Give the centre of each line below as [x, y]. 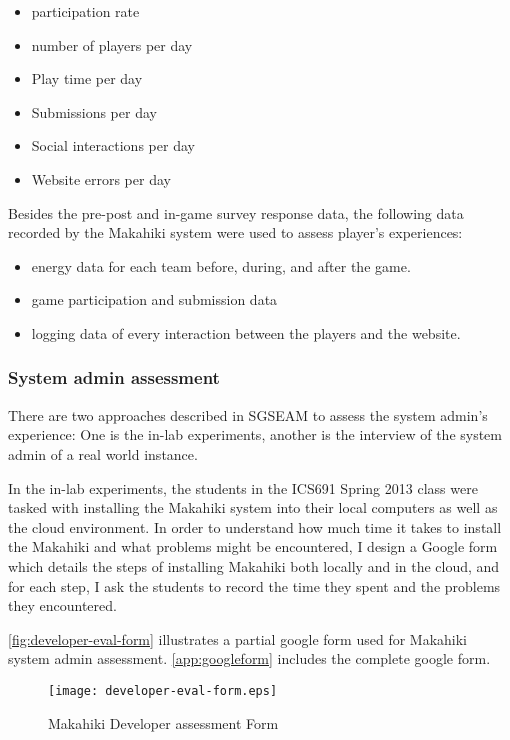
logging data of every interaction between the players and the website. [246, 332]
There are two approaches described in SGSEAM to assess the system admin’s [248, 414]
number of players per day [112, 44]
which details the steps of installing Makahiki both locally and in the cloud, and [254, 565]
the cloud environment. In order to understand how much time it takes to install [255, 526]
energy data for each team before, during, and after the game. [221, 265]
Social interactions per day [113, 145]
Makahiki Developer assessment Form [163, 722]
